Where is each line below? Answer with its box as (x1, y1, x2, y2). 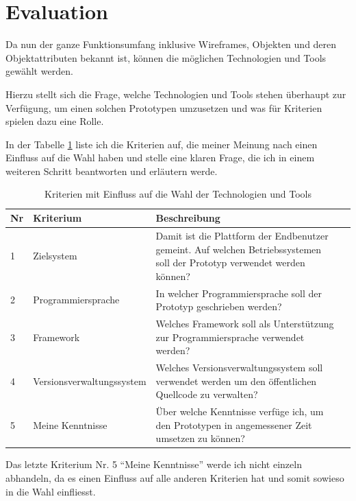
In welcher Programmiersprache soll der (155, 286, 322, 300)
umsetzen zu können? (155, 431, 245, 445)
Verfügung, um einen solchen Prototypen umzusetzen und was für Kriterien (5, 100, 322, 115)
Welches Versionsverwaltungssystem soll (155, 360, 323, 374)
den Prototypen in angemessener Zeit (155, 417, 312, 432)
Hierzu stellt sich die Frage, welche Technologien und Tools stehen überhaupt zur (5, 86, 346, 101)
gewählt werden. (5, 64, 73, 78)
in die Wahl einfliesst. (5, 484, 96, 498)
